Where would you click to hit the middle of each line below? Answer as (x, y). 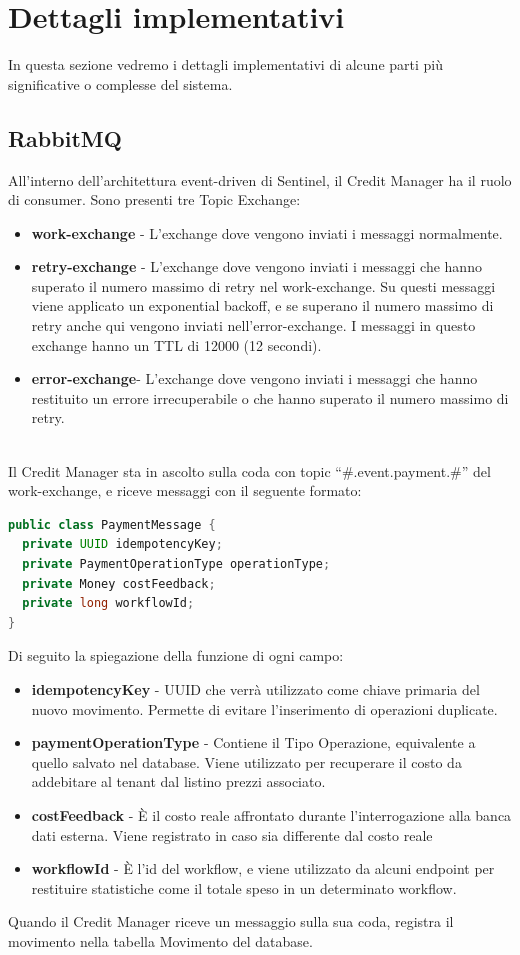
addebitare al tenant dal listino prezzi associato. (178, 781)
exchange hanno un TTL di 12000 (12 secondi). (176, 344)
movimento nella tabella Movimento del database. (160, 940)
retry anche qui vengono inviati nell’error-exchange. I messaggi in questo (253, 325)
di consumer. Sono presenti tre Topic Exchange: (154, 199)
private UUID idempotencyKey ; (122, 544)
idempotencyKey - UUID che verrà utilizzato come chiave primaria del (255, 688)
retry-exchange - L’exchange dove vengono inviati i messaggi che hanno (256, 266)
